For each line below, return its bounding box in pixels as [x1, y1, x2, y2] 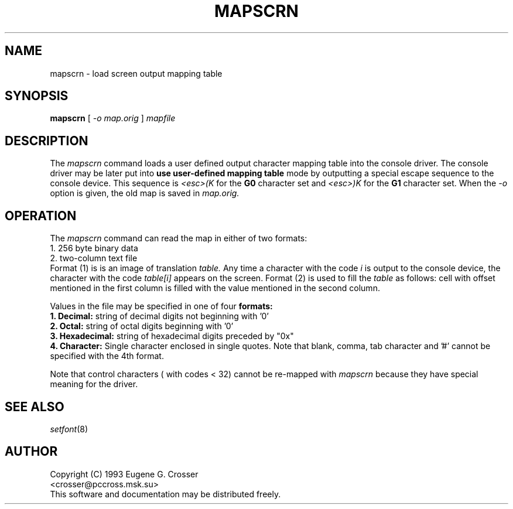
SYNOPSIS [5, 88, 69, 104]
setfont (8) [50, 423, 88, 434]
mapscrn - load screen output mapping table [50, 68, 223, 78]
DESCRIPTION [5, 133, 88, 148]
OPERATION [5, 208, 77, 223]
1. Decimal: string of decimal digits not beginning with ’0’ [50, 311, 269, 322]
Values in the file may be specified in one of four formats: [50, 301, 273, 312]
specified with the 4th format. [50, 351, 164, 361]
